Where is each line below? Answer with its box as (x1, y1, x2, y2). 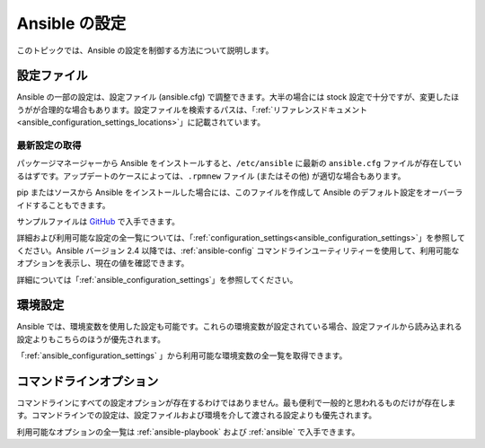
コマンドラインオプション (16, 373, 159, 389)
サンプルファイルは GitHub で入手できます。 (16, 215, 180, 226)
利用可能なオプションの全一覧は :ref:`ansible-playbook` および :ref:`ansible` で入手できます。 (16, 426, 360, 437)
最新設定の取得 (16, 139, 82, 152)
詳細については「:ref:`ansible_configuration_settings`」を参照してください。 (16, 274, 298, 285)
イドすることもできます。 (16, 199, 111, 210)
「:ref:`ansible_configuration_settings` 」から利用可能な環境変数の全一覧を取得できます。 (16, 350, 348, 361)
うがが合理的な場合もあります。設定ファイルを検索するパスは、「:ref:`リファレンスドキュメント (16, 104, 368, 115)
